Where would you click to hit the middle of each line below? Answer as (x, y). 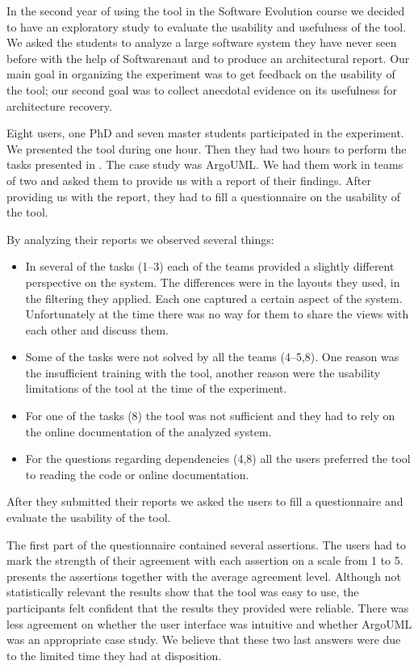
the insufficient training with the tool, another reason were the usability (203, 372)
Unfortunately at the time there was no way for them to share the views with (217, 314)
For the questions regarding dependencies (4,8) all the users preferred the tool (218, 459)
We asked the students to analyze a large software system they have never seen (202, 42)
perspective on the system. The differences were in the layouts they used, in (213, 282)
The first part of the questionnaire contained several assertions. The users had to (207, 544)
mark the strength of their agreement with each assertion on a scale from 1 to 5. (205, 560)
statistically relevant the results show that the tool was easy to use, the (183, 592)
